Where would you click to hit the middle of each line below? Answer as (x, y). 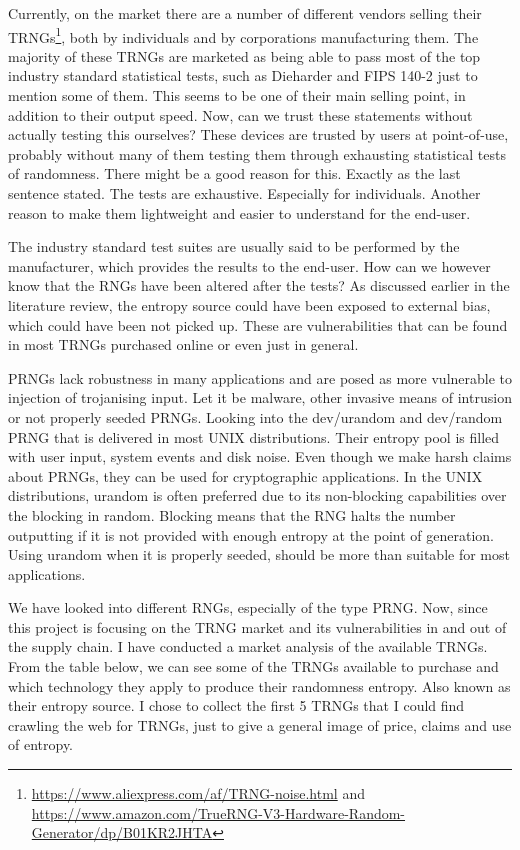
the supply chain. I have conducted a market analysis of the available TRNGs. (248, 646)
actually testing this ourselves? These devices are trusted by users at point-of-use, (258, 134)
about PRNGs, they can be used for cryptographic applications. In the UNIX (245, 475)
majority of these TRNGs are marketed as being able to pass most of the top (244, 55)
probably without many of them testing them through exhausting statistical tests (257, 153)
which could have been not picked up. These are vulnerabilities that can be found (258, 324)
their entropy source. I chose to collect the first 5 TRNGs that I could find (236, 705)
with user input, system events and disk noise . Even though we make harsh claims (260, 456)
